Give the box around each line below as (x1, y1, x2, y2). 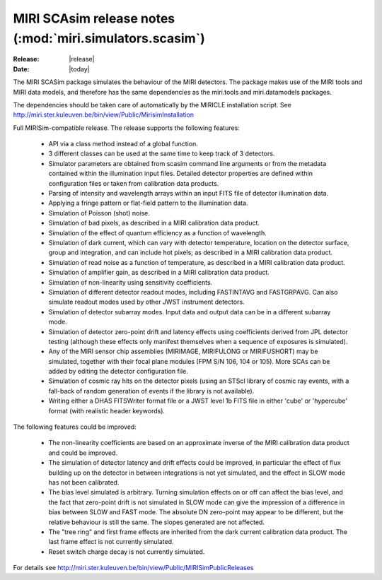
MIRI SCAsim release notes (13, 11, 175, 26)
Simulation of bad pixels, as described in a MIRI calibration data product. (48, 219, 260, 227)
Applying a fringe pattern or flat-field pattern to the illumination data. (48, 199, 248, 208)
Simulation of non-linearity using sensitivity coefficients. (48, 278, 213, 286)
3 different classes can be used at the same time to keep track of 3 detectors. (48, 149, 275, 158)
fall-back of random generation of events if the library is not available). (48, 386, 255, 395)
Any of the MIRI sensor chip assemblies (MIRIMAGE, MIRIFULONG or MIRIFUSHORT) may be (48, 347, 318, 356)
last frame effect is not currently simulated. (48, 538, 174, 546)
